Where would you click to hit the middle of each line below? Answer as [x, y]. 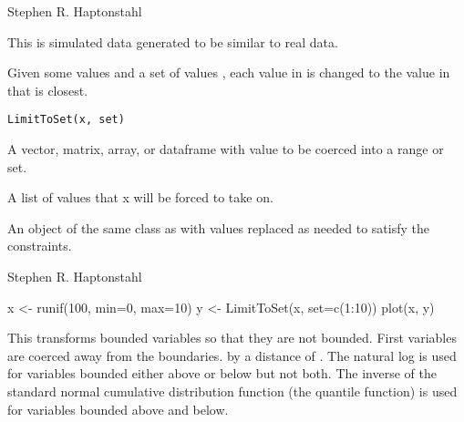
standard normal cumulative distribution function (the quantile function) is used [232, 391]
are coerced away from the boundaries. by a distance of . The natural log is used [232, 355]
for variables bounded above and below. [118, 409]
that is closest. [48, 90]
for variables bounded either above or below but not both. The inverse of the [222, 373]
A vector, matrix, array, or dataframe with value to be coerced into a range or [226, 149]
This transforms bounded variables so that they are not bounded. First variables [232, 338]
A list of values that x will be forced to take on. [140, 197]
